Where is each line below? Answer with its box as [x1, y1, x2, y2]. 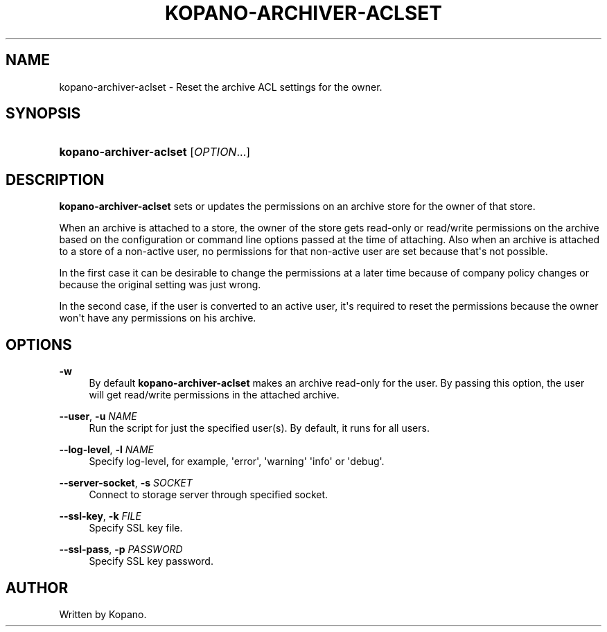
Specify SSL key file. [89, 522, 183, 534]
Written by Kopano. [59, 608, 147, 620]
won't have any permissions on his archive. [59, 312, 256, 324]
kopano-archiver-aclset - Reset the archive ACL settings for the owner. [59, 80, 382, 93]
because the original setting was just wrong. [59, 279, 261, 291]
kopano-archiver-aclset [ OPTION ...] [59, 145, 251, 159]
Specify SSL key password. [89, 555, 213, 568]
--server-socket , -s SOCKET [59, 477, 193, 489]
